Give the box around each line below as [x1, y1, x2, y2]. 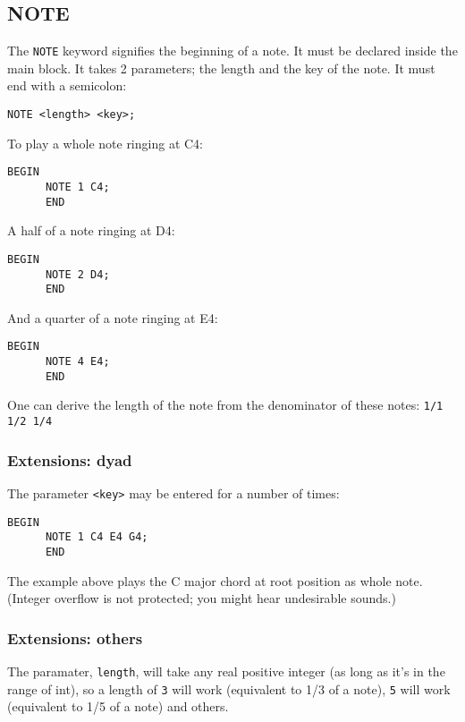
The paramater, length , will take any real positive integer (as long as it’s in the [7, 661, 445, 680]
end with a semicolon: [7, 76, 127, 95]
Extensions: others [7, 626, 143, 649]
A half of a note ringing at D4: [7, 221, 175, 240]
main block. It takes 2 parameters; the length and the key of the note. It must [7, 58, 435, 77]
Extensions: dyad [7, 448, 132, 471]
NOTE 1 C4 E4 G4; [45, 531, 148, 544]
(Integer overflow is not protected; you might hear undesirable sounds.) [7, 589, 396, 607]
